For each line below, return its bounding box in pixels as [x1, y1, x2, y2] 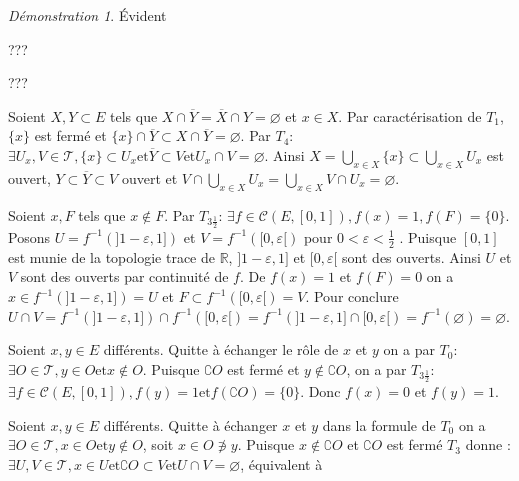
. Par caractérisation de [338, 105, 482, 126]
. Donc [300, 381, 341, 402]
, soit [142, 434, 174, 455]
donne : [465, 434, 511, 455]
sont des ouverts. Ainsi [342, 246, 481, 267]
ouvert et [121, 167, 178, 188]
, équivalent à [240, 453, 323, 474]
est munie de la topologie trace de [8, 246, 215, 267]
